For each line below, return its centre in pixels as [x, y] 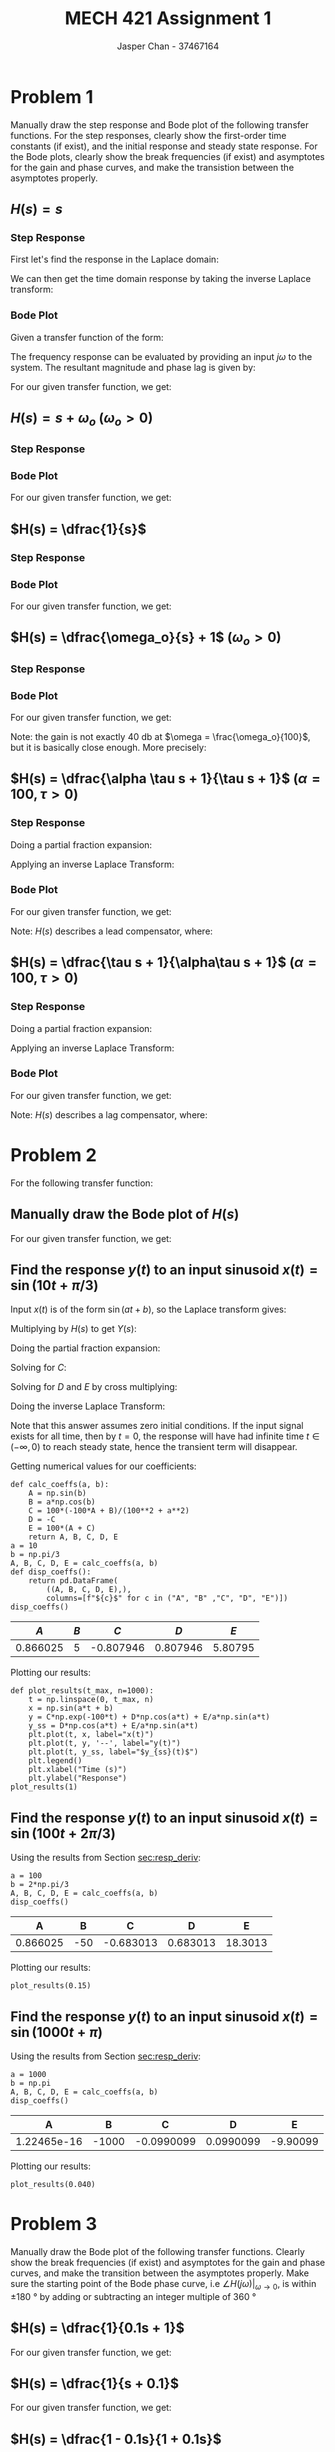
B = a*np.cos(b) [62, 1502]
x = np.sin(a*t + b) [71, 1708]
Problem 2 [53, 1155]
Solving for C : [38, 1368]
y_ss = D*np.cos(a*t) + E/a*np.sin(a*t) [113, 1726]
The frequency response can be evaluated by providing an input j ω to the [161, 356]
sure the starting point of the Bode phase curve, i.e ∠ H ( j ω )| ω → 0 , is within [163, 2284]
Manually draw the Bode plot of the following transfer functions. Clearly [157, 2251]
